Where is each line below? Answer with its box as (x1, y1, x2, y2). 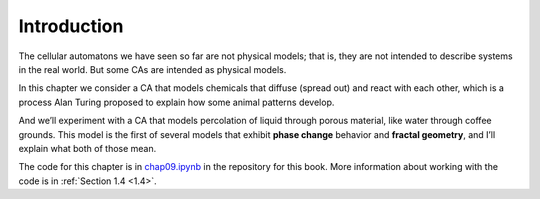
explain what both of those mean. (18, 142, 157, 154)
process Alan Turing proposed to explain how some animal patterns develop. (18, 96, 335, 108)
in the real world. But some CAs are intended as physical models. (18, 63, 287, 75)
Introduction (18, 15, 124, 37)
